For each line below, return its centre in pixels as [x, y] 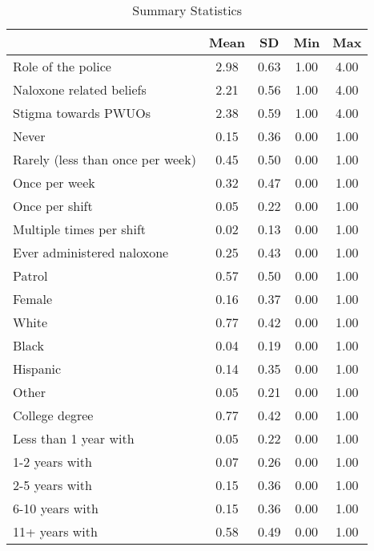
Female [33, 299]
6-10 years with [56, 508]
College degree [53, 415]
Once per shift [53, 206]
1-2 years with [52, 462]
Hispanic [37, 369]
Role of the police [62, 66]
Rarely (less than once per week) [105, 159]
